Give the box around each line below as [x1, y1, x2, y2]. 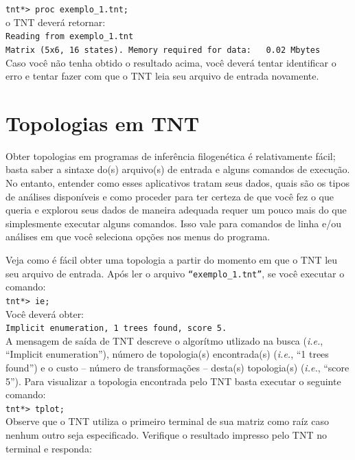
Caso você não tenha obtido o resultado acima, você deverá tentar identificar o [5, 55, 336, 69]
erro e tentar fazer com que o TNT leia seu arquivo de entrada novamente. [5, 69, 319, 83]
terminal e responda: [5, 441, 92, 455]
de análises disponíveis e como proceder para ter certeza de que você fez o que [5, 189, 334, 203]
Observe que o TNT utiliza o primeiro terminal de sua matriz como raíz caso [5, 414, 329, 428]
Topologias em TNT [5, 108, 200, 137]
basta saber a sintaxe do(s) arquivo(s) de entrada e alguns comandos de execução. [5, 162, 350, 176]
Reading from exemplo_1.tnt [5, 32, 134, 42]
